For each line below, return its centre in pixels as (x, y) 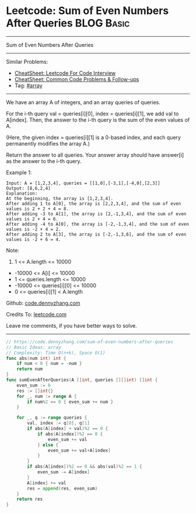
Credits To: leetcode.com (36, 314)
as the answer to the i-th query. (44, 161)
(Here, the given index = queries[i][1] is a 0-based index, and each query (93, 137)
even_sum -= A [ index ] (64, 472)
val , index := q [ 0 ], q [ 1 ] (59, 423)
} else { (48, 445)
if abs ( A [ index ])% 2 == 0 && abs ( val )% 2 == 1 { (85, 467)
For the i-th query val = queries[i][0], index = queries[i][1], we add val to (92, 113)
